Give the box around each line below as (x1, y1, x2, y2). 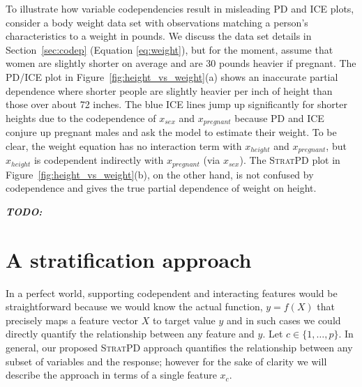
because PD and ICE (234, 110, 324, 125)
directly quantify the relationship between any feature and (6, 326, 255, 341)
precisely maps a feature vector (6, 312, 139, 327)
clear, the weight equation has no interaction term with (6, 138, 242, 153)
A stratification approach (6, 245, 252, 273)
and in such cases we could (227, 312, 341, 327)
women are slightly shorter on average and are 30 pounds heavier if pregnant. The (6, 56, 356, 70)
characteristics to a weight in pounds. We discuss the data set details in (6, 29, 312, 43)
